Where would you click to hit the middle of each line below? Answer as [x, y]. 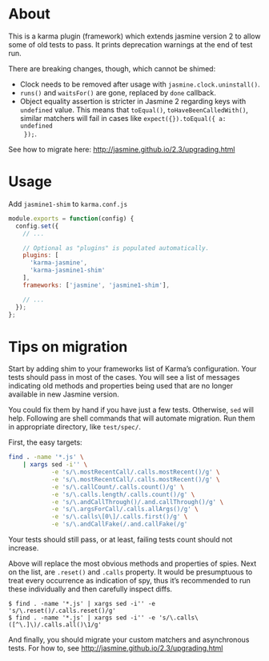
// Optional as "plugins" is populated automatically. [116, 248]
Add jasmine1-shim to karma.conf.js [68, 204]
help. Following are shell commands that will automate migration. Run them [132, 418]
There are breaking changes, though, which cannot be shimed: [112, 68]
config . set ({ [37, 226]
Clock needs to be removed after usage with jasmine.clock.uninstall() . [140, 84]
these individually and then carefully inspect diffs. [90, 589]
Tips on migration [68, 347]
